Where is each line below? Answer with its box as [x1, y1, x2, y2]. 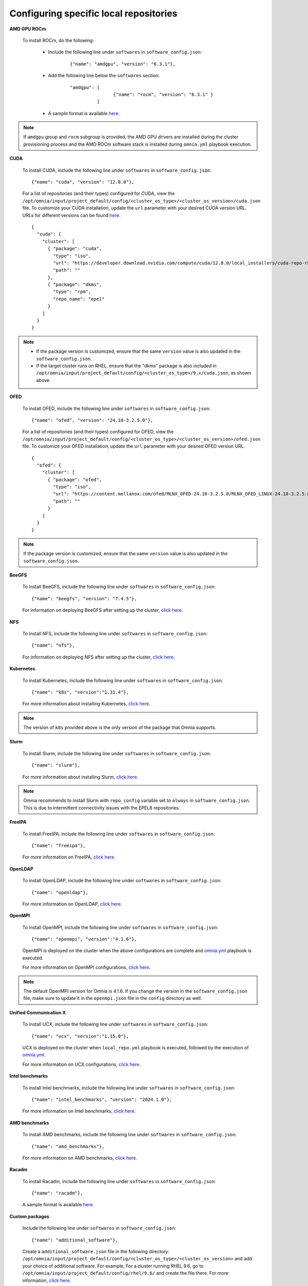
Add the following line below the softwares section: [48, 73, 160, 79]
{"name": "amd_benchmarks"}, [31, 1144, 105, 1149]
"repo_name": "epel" [53, 296, 105, 302]
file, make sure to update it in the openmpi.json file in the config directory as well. [23, 995, 202, 1002]
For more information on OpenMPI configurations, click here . [22, 964, 151, 971]
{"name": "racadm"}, [31, 1190, 83, 1196]
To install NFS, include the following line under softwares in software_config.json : [22, 630, 208, 636]
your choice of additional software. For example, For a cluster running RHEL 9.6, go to [22, 1263, 204, 1269]
